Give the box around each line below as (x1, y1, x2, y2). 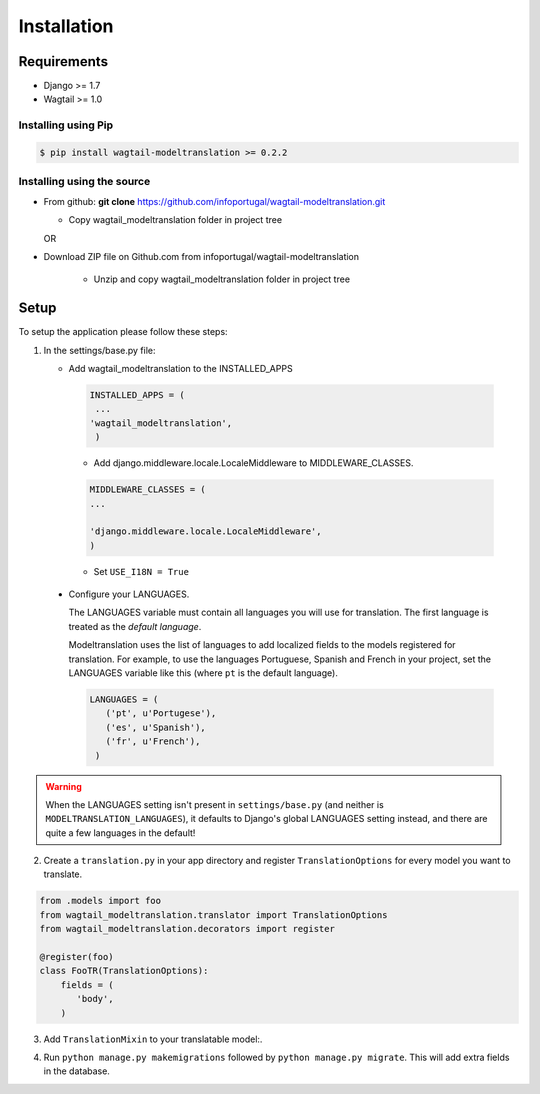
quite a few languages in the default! (45, 826, 196, 839)
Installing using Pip (18, 118, 114, 132)
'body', (76, 993, 114, 1005)
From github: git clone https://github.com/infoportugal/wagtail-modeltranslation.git (43, 195, 386, 207)
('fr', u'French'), (105, 736, 201, 747)
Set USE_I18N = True (93, 565, 190, 577)
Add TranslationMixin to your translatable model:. (43, 1033, 263, 1045)
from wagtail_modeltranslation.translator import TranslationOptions (39, 909, 388, 920)
